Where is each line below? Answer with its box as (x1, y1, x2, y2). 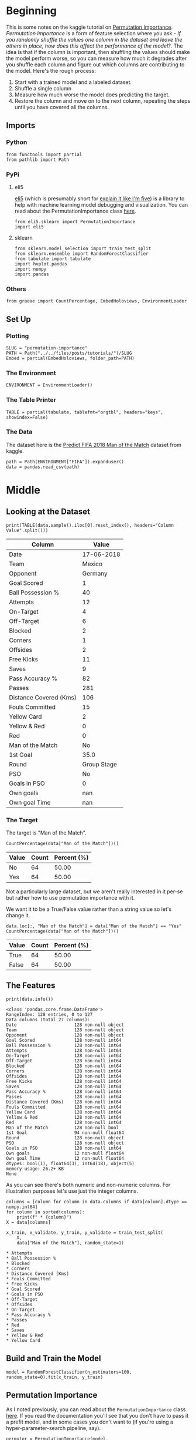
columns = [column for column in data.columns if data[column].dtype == (6, 1199, 187, 1205)
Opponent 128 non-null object (6, 1032, 125, 1038)
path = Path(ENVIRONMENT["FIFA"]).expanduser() (6, 459, 125, 465)
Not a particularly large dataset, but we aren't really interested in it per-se (6, 888, 183, 895)
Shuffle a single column (14, 85, 72, 92)
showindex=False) (6, 414, 49, 420)
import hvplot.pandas (14, 261, 67, 267)
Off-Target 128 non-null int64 (6, 1058, 122, 1064)
